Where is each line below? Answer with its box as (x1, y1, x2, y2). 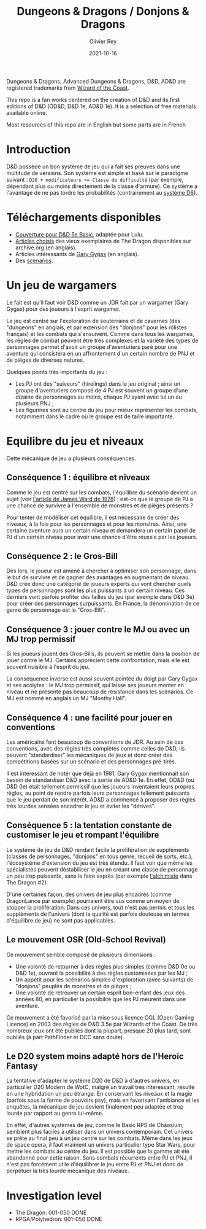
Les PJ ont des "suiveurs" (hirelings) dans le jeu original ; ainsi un (15, 380, 181, 388)
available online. (6, 109, 47, 116)
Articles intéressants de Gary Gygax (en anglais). (15, 250, 139, 257)
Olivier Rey (89, 37, 117, 45)
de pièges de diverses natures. (6, 356, 85, 364)
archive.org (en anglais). (15, 244, 77, 251)
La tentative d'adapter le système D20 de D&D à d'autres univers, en (6, 1077, 180, 1085)
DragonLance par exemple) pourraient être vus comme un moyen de (6, 897, 180, 904)
